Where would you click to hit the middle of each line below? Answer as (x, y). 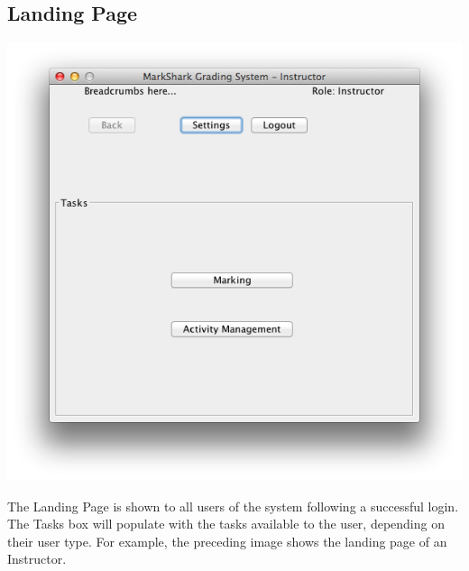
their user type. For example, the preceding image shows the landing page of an (227, 541)
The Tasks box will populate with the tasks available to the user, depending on (226, 524)
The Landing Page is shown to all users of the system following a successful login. (233, 506)
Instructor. (37, 559)
